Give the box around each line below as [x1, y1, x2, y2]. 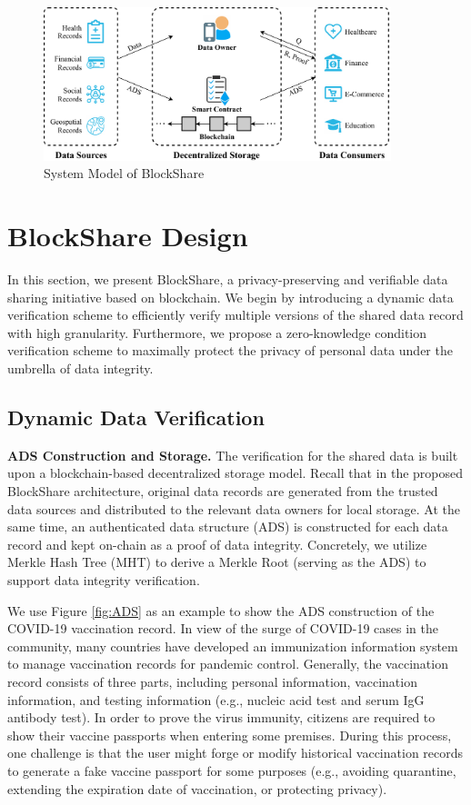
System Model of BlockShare [44, 164, 205, 183]
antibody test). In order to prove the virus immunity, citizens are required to [7, 708, 436, 727]
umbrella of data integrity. [7, 359, 154, 378]
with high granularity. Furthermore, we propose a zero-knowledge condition [7, 323, 427, 342]
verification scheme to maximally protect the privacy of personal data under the [7, 341, 453, 360]
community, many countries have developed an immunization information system [7, 636, 458, 655]
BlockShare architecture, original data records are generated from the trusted [7, 482, 438, 501]
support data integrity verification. [7, 571, 200, 590]
